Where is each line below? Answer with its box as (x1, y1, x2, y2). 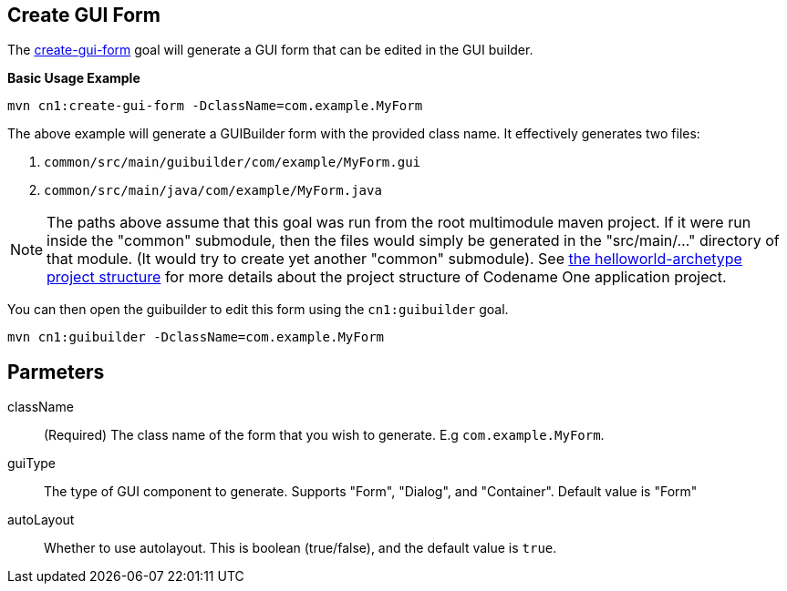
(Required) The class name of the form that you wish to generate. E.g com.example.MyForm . (44, 427, 605, 443)
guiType (7, 455, 57, 472)
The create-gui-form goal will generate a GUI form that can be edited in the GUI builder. (7, 42, 533, 58)
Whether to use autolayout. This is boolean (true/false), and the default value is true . (44, 540, 557, 556)
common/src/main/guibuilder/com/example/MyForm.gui (44, 155, 421, 170)
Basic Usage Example (7, 70, 140, 87)
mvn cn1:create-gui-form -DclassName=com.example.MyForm (7, 98, 423, 114)
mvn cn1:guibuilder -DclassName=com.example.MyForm (7, 330, 385, 345)
